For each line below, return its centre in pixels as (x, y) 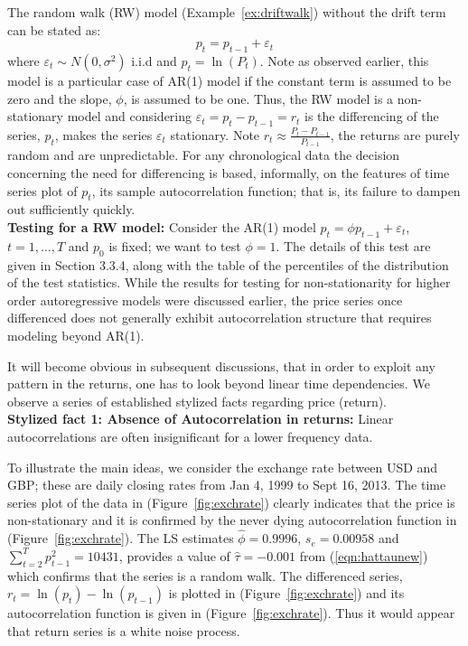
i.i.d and (154, 60)
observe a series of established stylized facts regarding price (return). (197, 401)
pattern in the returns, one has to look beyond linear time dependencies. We (219, 384)
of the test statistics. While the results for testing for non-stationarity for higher (229, 282)
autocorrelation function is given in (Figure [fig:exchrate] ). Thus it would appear (231, 613)
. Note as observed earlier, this (344, 60)
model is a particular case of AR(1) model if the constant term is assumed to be (229, 80)
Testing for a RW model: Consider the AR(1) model (162, 227)
